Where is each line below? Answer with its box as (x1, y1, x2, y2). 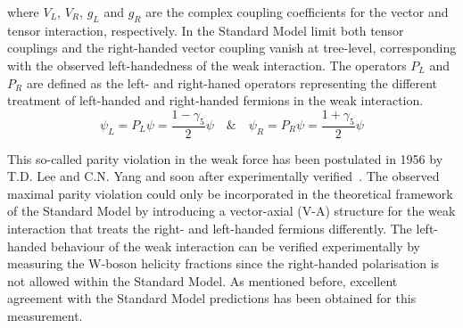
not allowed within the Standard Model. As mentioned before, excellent (7, 271, 398, 290)
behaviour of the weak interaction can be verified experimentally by (51, 236, 420, 255)
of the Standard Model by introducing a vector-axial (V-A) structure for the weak (7, 201, 456, 220)
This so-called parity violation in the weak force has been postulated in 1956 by (7, 149, 443, 168)
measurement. (7, 306, 83, 324)
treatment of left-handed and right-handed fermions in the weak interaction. (7, 91, 424, 110)
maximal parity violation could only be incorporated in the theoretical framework (7, 184, 453, 202)
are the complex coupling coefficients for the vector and (145, 3, 449, 20)
